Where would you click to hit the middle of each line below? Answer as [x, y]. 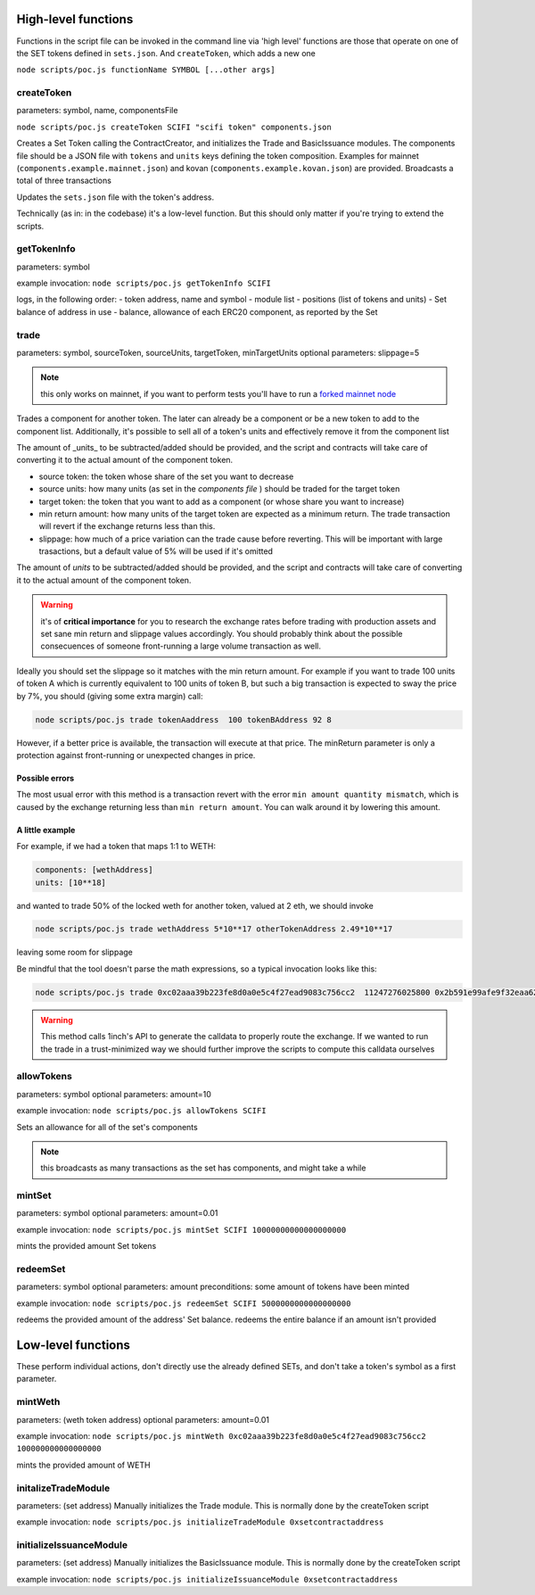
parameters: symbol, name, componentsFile [97, 111]
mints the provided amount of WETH [83, 1465]
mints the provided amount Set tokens [86, 1246]
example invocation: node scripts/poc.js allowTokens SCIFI [141, 1111]
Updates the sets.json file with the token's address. [115, 197]
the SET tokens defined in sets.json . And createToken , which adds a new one [166, 53]
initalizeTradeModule [63, 1488]
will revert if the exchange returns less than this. [127, 526]
